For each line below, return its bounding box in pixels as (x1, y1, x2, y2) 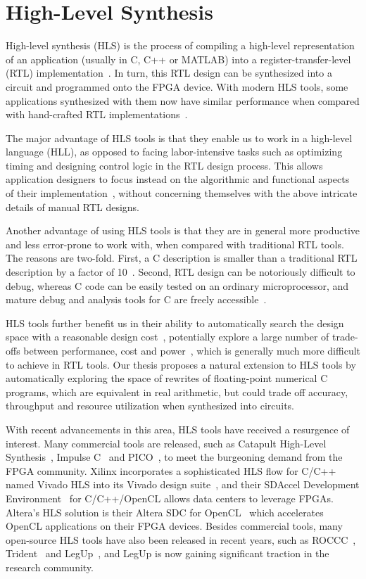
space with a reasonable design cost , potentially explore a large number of (6, 329, 329, 344)
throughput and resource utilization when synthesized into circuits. (6, 398, 295, 413)
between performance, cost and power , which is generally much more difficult (23, 343, 360, 357)
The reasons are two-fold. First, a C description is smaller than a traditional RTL (6, 250, 358, 265)
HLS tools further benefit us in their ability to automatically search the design (6, 315, 344, 330)
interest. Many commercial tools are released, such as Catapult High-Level (6, 435, 327, 450)
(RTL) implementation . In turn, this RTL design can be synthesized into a (6, 65, 332, 80)
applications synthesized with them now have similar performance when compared (6, 93, 360, 108)
